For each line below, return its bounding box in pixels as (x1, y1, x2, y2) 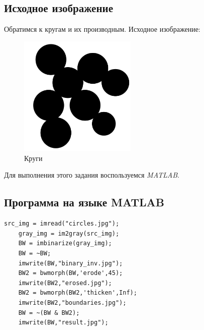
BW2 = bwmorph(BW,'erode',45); (18, 269, 123, 277)
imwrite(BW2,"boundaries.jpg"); (18, 299, 127, 306)
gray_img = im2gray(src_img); (18, 230, 120, 237)
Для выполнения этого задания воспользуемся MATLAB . (4, 170, 179, 180)
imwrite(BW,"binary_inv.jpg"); (18, 259, 123, 267)
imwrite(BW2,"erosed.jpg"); (18, 279, 112, 287)
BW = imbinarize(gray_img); (18, 240, 112, 247)
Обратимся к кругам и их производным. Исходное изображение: (4, 24, 200, 34)
